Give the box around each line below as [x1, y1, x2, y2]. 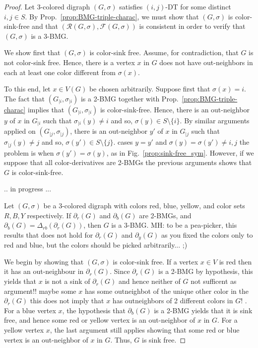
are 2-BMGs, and [139, 210, 192, 220]
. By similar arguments [180, 115, 250, 125]
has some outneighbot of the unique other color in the [84, 285, 249, 296]
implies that [27, 104, 64, 114]
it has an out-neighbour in [4, 266, 84, 276]
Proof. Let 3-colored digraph [4, 1, 90, 11]
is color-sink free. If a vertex [113, 256, 198, 266]
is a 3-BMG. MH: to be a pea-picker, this [111, 220, 237, 230]
